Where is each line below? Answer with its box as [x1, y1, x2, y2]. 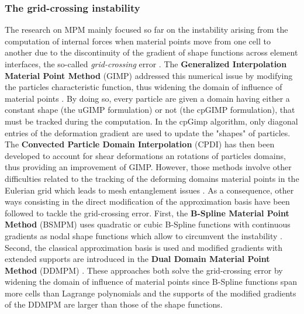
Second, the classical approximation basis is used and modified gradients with [5, 241, 283, 253]
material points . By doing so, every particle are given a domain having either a [5, 92, 290, 104]
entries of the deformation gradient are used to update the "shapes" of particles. [5, 126, 291, 139]
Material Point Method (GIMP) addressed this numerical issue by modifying [5, 69, 293, 81]
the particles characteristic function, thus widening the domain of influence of [5, 81, 282, 93]
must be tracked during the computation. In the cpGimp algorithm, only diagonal [5, 115, 298, 127]
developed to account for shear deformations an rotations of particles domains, [5, 149, 286, 161]
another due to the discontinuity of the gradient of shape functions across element [5, 46, 298, 58]
